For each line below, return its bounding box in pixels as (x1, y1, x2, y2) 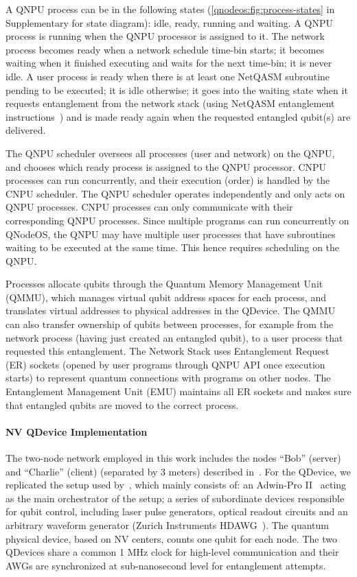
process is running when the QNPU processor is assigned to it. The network (5, 29, 325, 43)
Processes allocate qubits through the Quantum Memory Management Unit (5, 276, 323, 291)
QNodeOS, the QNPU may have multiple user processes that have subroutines (5, 226, 336, 241)
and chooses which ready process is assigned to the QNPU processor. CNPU (5, 159, 327, 174)
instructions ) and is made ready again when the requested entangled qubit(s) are (5, 109, 351, 123)
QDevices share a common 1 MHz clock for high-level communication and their (5, 545, 339, 559)
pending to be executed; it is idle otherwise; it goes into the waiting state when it (5, 82, 348, 97)
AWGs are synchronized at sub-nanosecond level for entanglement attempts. (5, 558, 326, 572)
